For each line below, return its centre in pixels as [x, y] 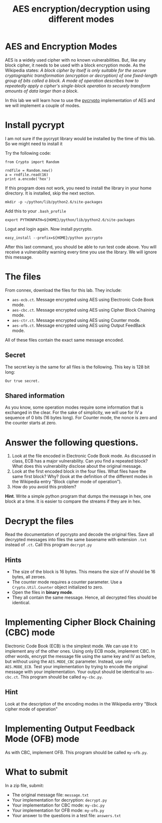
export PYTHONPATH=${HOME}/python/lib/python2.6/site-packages [70, 220]
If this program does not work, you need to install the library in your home [78, 188]
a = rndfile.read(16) [27, 175]
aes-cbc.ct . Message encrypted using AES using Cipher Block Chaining [84, 310]
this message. [19, 257]
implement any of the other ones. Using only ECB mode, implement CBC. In [80, 651]
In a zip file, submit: [25, 785]
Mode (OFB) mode [42, 739]
